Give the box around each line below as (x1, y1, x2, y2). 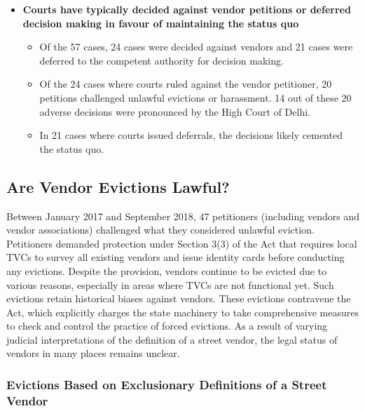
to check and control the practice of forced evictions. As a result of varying (6, 318, 328, 333)
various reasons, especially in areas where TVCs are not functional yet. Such (6, 277, 334, 292)
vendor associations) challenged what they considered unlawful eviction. (6, 222, 315, 237)
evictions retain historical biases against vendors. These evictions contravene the (6, 291, 351, 306)
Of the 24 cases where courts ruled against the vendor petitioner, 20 (39, 76, 332, 91)
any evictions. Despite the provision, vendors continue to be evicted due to (6, 263, 327, 278)
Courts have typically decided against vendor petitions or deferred (22, 2, 351, 16)
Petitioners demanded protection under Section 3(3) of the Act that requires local (6, 236, 357, 250)
